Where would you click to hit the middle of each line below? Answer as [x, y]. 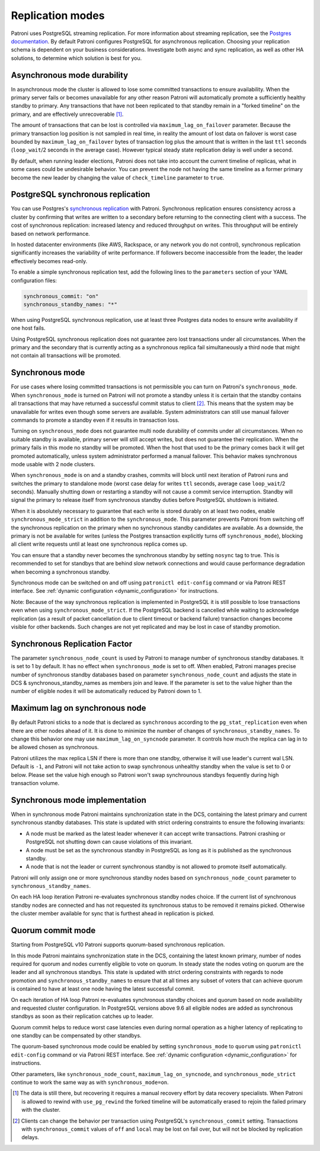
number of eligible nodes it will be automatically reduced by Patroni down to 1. [106, 691]
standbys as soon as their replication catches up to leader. [82, 1016]
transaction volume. [35, 783]
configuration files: [34, 280]
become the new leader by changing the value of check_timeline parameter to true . [118, 178]
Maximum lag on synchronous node [79, 708]
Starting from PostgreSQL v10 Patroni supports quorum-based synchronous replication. [118, 945]
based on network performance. [50, 233]
